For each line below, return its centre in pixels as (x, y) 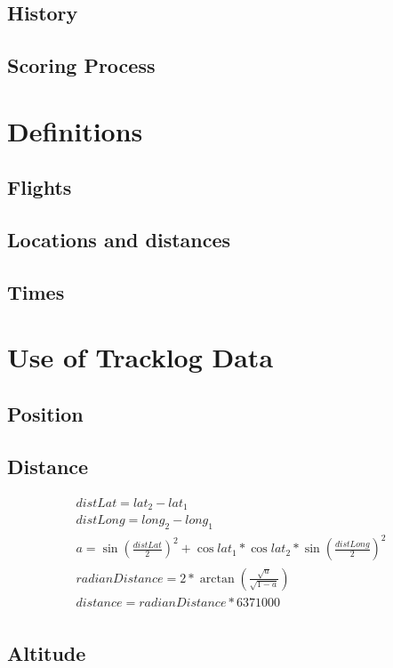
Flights (40, 187)
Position (45, 414)
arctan (217, 579)
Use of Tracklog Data (140, 357)
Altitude (47, 652)
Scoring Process (81, 65)
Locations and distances (119, 240)
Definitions (75, 130)
